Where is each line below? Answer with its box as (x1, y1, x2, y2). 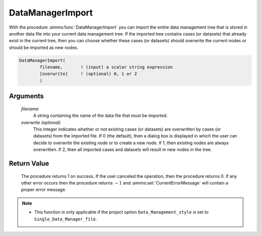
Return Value (9, 159, 49, 168)
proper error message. (21, 187, 66, 193)
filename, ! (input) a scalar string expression (39, 65, 173, 70)
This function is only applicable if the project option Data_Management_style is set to (34, 209, 209, 215)
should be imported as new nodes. (9, 44, 79, 51)
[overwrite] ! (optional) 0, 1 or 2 (39, 71, 137, 77)
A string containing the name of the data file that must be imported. (33, 113, 168, 118)
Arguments (9, 92, 44, 101)
